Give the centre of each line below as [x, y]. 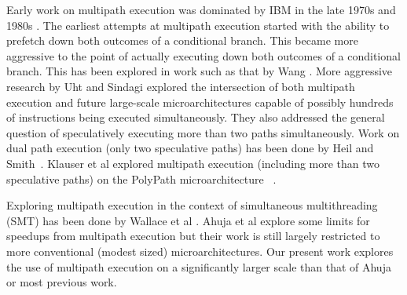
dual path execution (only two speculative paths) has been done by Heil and [190, 148]
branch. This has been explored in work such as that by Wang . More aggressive [200, 71]
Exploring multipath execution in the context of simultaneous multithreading [192, 205]
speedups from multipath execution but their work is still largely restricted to [193, 236]
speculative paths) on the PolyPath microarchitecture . [141, 178]
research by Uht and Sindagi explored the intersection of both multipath [181, 86]
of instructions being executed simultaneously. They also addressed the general [196, 117]
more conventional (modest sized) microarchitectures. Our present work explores [200, 251]
